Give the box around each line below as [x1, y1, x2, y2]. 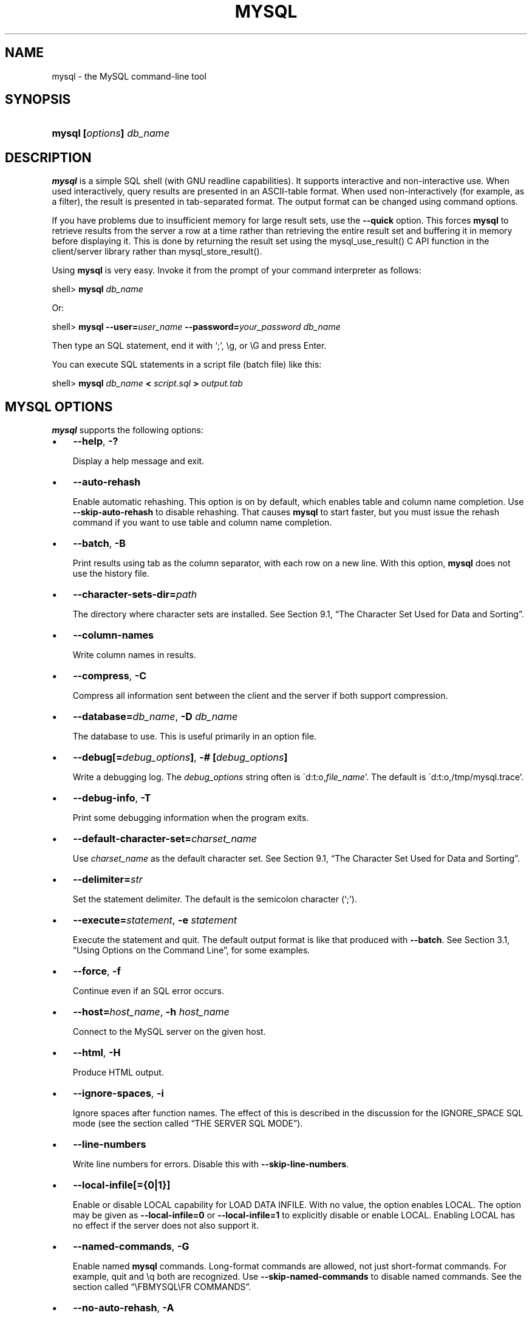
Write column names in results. [72, 650, 196, 661]
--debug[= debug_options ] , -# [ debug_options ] [73, 751, 288, 764]
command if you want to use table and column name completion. [72, 517, 332, 528]
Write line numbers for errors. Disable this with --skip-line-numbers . [72, 1159, 349, 1170]
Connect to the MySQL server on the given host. [72, 1026, 266, 1037]
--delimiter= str [73, 873, 143, 886]
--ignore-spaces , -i [73, 1087, 164, 1100]
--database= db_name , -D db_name [73, 710, 238, 723]
